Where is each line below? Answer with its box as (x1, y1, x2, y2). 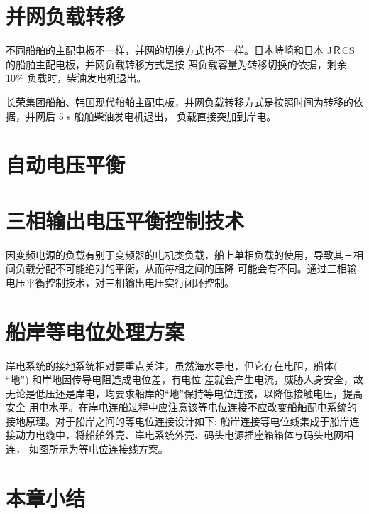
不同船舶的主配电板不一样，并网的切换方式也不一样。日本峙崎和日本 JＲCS (6, 43, 355, 58)
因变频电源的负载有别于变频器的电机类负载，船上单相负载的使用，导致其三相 (6, 247, 363, 262)
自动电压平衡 (6, 150, 126, 179)
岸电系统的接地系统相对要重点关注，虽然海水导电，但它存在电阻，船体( (6, 358, 338, 373)
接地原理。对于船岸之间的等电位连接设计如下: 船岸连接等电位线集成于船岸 (6, 413, 350, 428)
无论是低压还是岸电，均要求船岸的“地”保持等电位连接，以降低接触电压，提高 (6, 385, 363, 400)
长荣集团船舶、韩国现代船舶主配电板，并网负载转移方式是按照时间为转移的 (6, 94, 353, 109)
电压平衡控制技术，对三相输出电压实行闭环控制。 (6, 274, 234, 289)
